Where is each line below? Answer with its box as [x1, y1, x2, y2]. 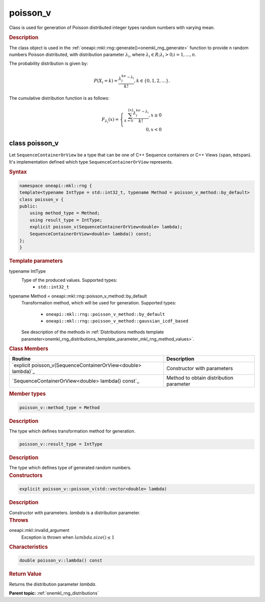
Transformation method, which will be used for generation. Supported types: [21, 300, 177, 306]
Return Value [9, 571, 42, 577]
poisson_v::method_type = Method [19, 405, 100, 410]
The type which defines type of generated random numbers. [9, 465, 132, 471]
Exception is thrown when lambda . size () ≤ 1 [21, 534, 115, 540]
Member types [9, 390, 46, 397]
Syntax [9, 168, 27, 175]
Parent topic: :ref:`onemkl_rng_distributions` [9, 590, 99, 596]
